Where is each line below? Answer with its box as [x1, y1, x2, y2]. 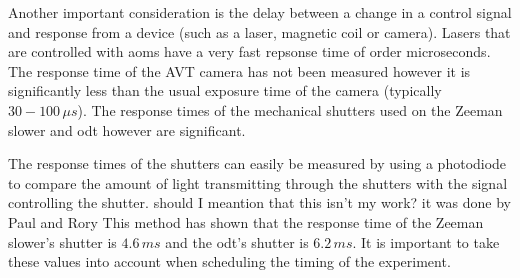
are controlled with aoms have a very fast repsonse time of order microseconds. [8, 41, 491, 62]
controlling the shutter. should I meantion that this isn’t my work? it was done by [8, 192, 511, 213]
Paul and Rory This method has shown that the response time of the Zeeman [8, 211, 484, 232]
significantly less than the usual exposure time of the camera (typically [8, 80, 442, 101]
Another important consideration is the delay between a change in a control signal [8, 2, 512, 22]
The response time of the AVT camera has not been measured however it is [8, 60, 471, 81]
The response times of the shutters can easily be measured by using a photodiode [8, 153, 507, 174]
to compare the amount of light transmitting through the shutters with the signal [8, 172, 508, 193]
